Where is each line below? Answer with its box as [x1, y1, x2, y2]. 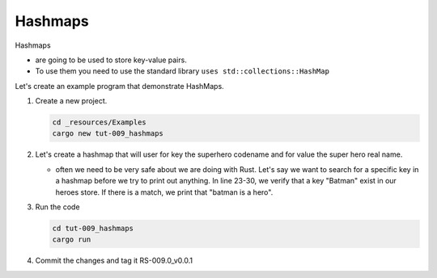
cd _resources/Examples [52, 118, 147, 127]
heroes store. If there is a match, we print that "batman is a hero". [55, 187, 274, 197]
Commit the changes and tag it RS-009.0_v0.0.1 [35, 255, 193, 266]
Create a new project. [35, 96, 108, 106]
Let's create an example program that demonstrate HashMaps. [15, 81, 224, 91]
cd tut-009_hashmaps [52, 224, 134, 234]
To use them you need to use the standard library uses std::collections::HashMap [35, 66, 329, 76]
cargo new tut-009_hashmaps [52, 129, 163, 138]
